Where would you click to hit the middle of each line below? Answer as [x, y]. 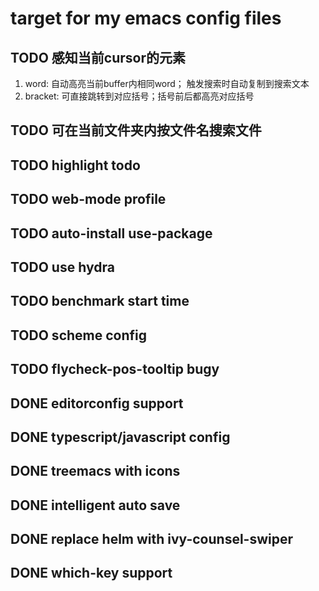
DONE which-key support [91, 573]
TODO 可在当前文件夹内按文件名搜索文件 [136, 130]
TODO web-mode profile [88, 199]
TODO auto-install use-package [111, 233]
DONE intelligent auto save [95, 505]
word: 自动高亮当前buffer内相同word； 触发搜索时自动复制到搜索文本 [167, 83]
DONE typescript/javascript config [120, 437]
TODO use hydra [62, 267]
